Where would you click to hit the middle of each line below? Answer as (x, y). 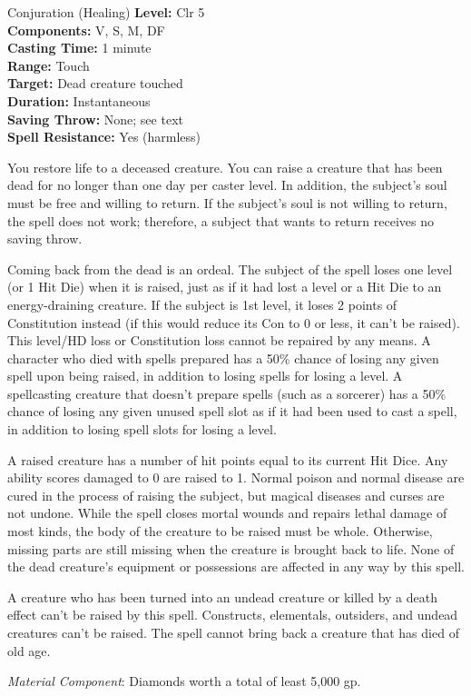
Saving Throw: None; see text (95, 119)
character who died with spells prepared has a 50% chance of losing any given (223, 358)
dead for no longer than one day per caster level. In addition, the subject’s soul (227, 185)
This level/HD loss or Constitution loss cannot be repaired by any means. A (219, 340)
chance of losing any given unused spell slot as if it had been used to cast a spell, (232, 411)
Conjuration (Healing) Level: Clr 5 (106, 12)
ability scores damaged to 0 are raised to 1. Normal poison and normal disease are (236, 477)
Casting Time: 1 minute (79, 48)
